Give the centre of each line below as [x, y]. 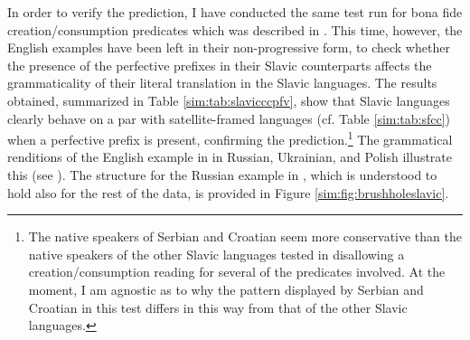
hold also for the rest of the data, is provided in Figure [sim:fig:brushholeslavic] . [228, 192]
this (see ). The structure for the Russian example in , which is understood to [222, 175]
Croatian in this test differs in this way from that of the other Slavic [218, 307]
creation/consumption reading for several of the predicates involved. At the [237, 272]
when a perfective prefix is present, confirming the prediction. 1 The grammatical [230, 138]
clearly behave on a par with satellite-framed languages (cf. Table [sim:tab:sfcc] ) [229, 118]
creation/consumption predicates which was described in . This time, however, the [235, 29]
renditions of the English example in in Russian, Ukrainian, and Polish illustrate [230, 157]
